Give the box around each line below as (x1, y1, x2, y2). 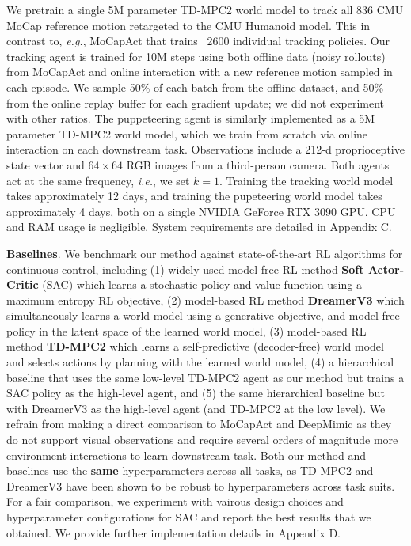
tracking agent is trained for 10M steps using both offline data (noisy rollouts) (6, 47, 386, 64)
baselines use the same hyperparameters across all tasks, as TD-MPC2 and (6, 462, 374, 479)
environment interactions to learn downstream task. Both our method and (6, 446, 367, 463)
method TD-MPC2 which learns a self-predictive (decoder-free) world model (6, 338, 384, 355)
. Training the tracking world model (219, 172, 394, 188)
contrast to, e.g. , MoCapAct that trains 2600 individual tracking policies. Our (6, 32, 390, 49)
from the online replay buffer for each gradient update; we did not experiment (6, 94, 385, 111)
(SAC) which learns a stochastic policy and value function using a (42, 276, 362, 293)
